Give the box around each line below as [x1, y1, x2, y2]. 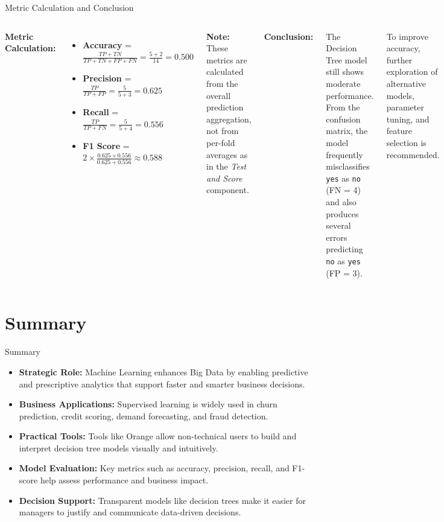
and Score [206, 171, 243, 184]
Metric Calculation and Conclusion [5, 1, 134, 13]
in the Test [206, 160, 247, 173]
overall [206, 89, 231, 101]
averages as [206, 148, 248, 161]
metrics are [206, 53, 247, 66]
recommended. [386, 148, 440, 161]
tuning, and [386, 112, 430, 125]
